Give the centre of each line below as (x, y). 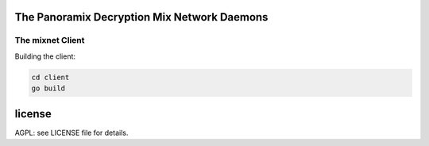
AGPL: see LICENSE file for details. (71, 133)
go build (48, 88)
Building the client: (45, 56)
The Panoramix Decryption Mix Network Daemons (141, 17)
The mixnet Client (50, 40)
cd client (50, 77)
